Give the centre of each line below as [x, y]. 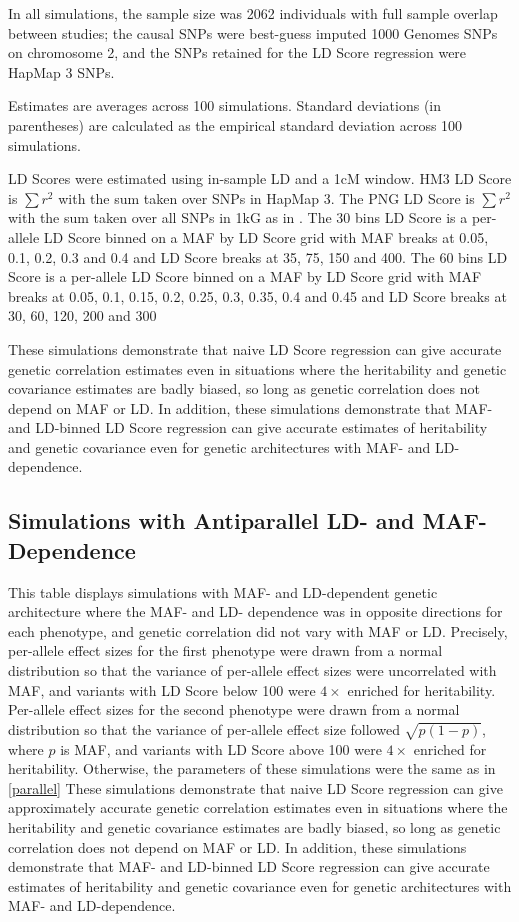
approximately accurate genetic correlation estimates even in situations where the [258, 807]
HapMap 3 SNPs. [61, 71]
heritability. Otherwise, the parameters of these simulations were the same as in [252, 768]
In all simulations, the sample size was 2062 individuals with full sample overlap [253, 13]
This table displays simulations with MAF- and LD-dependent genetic [223, 591]
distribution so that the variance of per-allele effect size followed [204, 728]
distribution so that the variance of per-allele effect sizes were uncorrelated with [252, 670]
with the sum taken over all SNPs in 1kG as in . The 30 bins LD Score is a [238, 217]
